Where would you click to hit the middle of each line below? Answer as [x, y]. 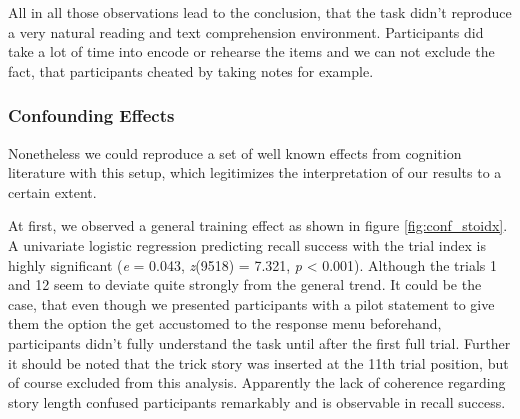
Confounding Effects [91, 115]
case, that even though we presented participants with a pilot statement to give [251, 303]
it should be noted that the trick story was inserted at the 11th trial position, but [258, 362]
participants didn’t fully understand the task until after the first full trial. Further [259, 342]
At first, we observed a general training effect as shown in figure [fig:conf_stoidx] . [258, 225]
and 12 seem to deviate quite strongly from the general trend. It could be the [245, 284]
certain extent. [52, 191]
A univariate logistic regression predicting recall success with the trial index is [247, 244]
